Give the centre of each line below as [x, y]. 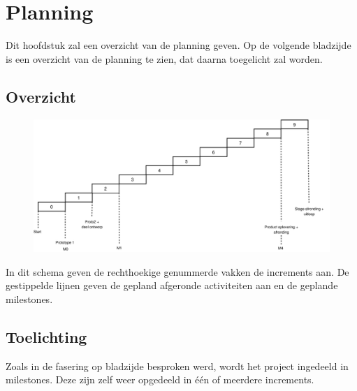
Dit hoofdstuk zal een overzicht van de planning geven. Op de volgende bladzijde [178, 45]
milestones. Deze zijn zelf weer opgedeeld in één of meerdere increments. [160, 379]
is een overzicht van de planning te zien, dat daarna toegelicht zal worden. [164, 58]
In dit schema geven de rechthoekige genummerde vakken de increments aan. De [177, 271]
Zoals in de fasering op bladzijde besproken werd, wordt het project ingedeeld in [177, 366]
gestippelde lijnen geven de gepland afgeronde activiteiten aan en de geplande [172, 285]
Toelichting [46, 336]
